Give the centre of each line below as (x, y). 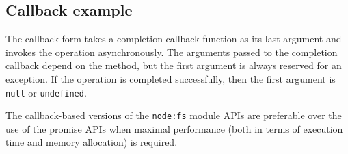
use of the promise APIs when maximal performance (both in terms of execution (174, 128)
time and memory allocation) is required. (92, 142)
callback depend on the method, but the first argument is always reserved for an (174, 65)
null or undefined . (46, 92)
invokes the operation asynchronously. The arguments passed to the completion (172, 52)
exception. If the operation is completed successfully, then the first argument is (171, 78)
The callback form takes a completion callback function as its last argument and (174, 39)
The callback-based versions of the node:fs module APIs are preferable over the (174, 115)
